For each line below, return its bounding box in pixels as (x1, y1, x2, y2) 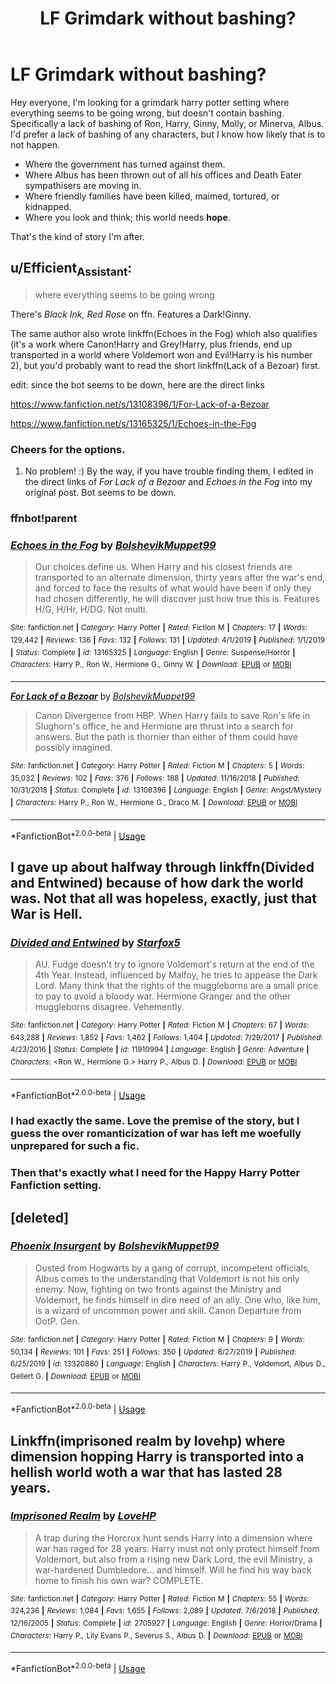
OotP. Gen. (34, 1315, 80, 1327)
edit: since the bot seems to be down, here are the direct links (10, 378, 265, 391)
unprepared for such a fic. (10, 1139, 140, 1153)
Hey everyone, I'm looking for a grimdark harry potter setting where (10, 96, 290, 108)
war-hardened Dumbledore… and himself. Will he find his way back (34, 1563, 312, 1576)
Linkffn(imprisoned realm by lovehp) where (10, 1432, 286, 1449)
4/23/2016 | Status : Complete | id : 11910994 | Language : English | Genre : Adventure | (10, 1045, 310, 1055)
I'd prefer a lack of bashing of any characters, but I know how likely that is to (10, 128, 326, 140)
